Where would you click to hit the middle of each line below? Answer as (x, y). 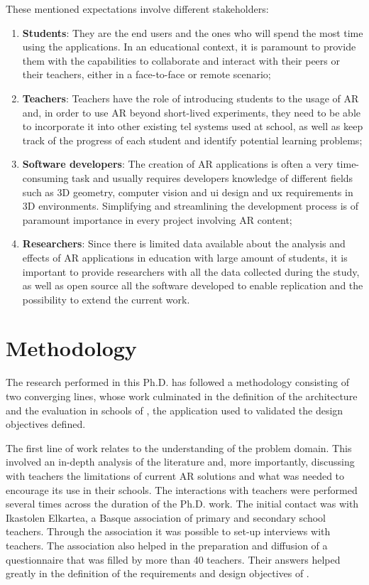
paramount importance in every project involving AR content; (157, 219)
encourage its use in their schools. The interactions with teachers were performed (182, 489)
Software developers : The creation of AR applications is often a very (178, 164)
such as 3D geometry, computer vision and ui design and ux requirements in (188, 192)
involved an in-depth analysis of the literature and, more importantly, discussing (180, 462)
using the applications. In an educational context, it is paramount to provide (189, 47)
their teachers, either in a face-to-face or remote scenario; (147, 74)
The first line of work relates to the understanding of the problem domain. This (179, 447)
